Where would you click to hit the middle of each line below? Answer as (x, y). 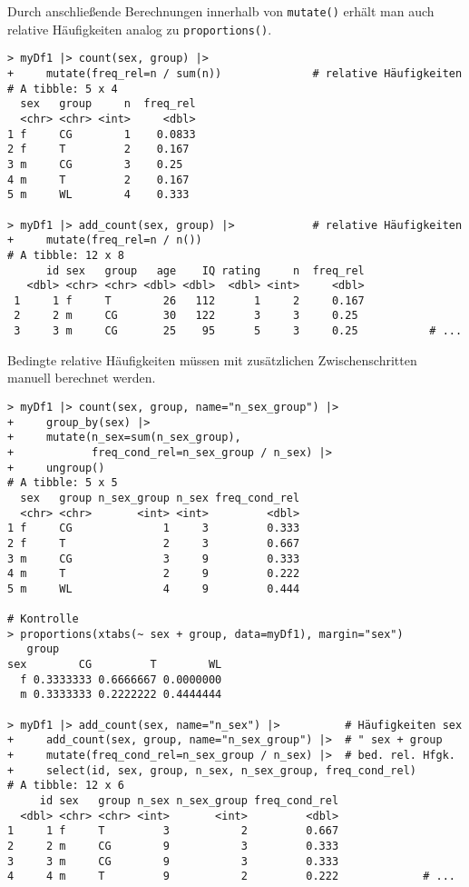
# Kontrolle (43, 619)
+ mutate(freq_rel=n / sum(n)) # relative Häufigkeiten (235, 73)
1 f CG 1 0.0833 (102, 134)
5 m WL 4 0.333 (98, 195)
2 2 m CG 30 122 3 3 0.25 (186, 316)
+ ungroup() (56, 468)
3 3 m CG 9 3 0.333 (173, 861)
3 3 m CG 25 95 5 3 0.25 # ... (238, 331)
